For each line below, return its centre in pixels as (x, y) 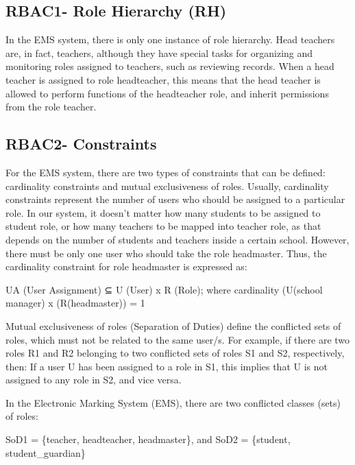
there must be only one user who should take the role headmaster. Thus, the (166, 253)
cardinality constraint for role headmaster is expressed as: (126, 266)
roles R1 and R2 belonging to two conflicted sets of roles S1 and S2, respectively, (175, 353)
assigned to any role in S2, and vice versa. (94, 380)
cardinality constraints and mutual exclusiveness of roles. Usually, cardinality (167, 186)
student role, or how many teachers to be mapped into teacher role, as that (163, 226)
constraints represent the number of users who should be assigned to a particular (175, 199)
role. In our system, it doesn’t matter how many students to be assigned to (163, 212)
